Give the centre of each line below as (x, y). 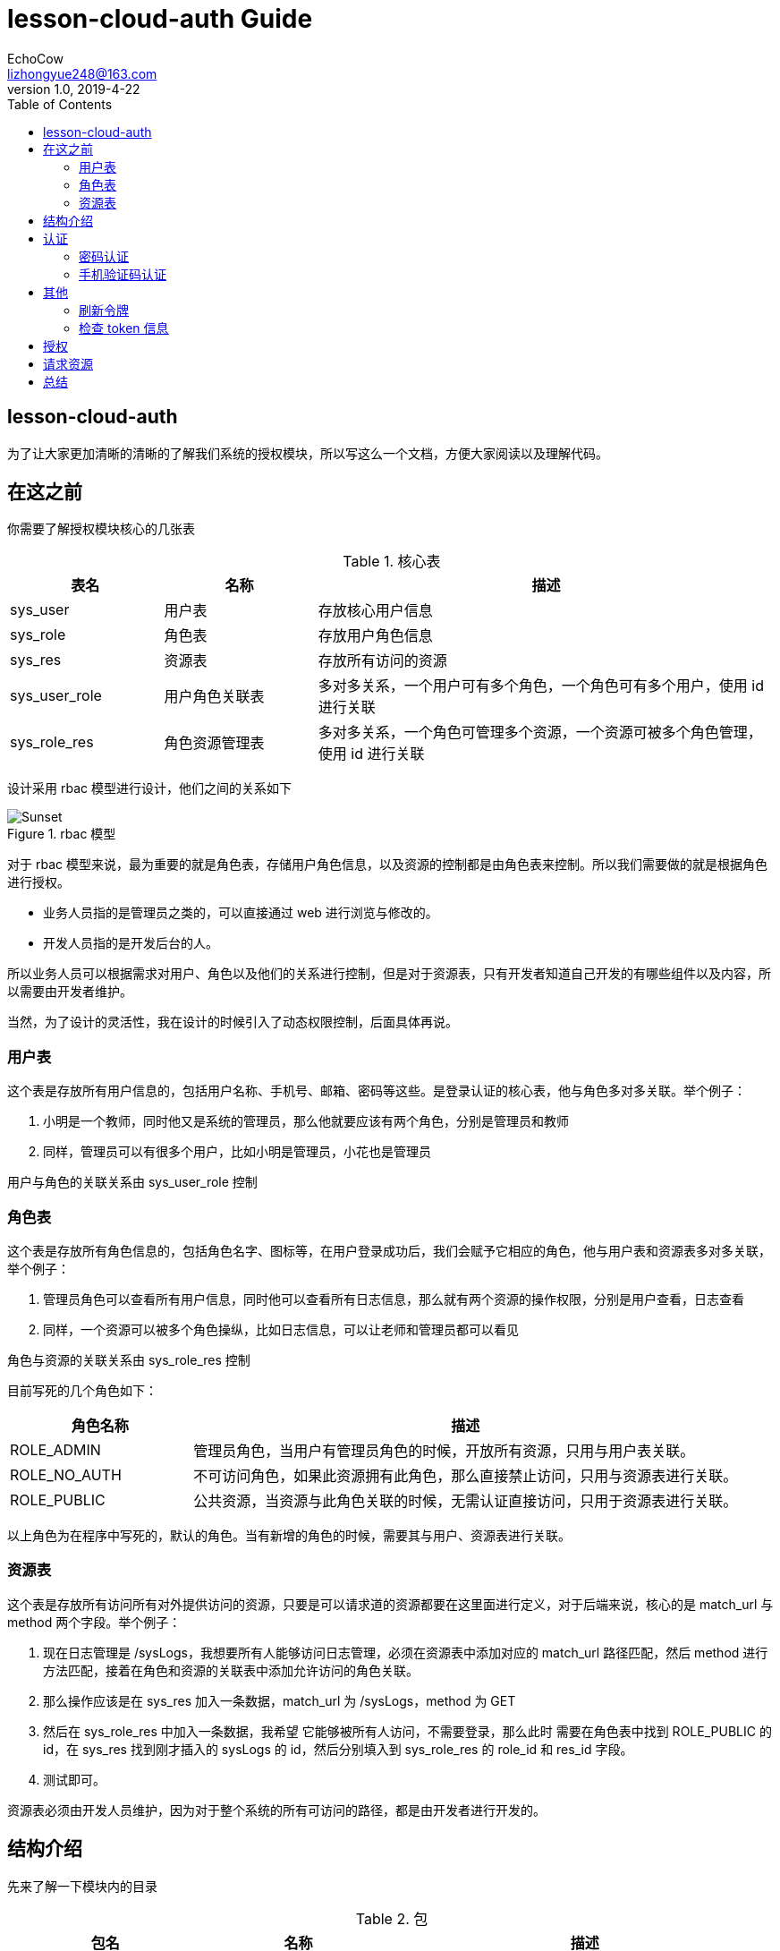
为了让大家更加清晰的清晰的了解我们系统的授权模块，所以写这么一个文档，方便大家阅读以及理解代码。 (308, 453)
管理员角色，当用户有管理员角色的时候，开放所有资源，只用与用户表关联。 (444, 1450)
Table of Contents (60, 104)
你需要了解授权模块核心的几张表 (101, 529)
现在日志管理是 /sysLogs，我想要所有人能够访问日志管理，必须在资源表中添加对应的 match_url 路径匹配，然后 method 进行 (406, 1652)
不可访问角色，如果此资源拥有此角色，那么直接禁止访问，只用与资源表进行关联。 (466, 1475)
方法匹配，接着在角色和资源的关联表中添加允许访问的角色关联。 (231, 1670)
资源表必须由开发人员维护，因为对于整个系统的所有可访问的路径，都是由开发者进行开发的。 (276, 1810)
